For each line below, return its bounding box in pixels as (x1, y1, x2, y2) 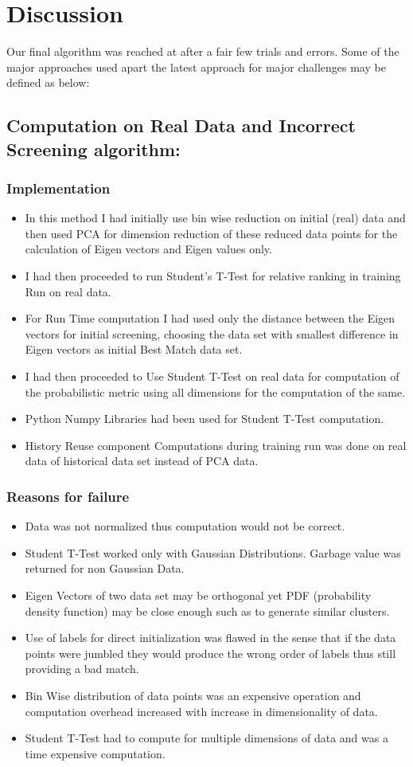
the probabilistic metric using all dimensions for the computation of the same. (25, 383, 406, 400)
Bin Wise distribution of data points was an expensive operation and (25, 687, 361, 703)
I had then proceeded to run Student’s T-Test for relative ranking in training (25, 268, 401, 284)
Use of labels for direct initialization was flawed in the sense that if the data (25, 629, 396, 646)
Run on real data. (25, 283, 111, 299)
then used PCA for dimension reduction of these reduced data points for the (25, 225, 398, 241)
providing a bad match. (25, 660, 139, 677)
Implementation (6, 178, 111, 198)
